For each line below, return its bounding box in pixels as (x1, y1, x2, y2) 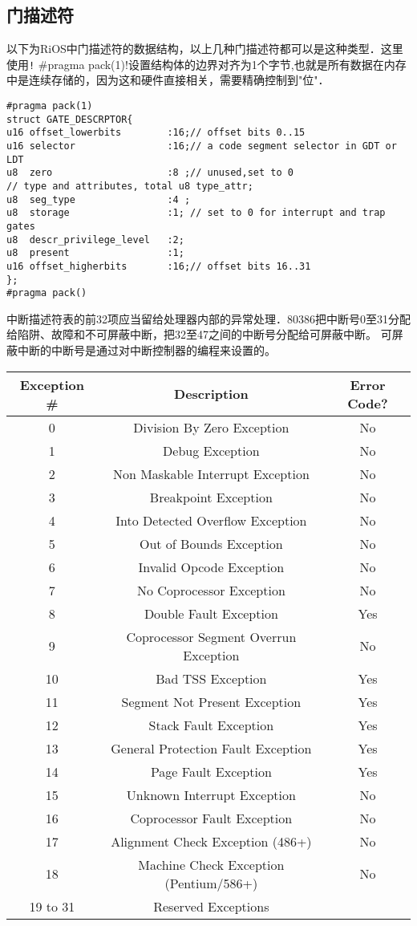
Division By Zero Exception (133, 417, 289, 437)
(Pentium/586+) (164, 873, 258, 892)
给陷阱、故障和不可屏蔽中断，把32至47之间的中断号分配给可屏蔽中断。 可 (6, 326, 392, 343)
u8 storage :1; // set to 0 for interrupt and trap (6, 207, 386, 219)
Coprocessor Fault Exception (130, 808, 293, 827)
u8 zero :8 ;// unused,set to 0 (6, 167, 294, 179)
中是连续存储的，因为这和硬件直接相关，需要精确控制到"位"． (6, 71, 330, 88)
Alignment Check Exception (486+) (111, 831, 312, 851)
